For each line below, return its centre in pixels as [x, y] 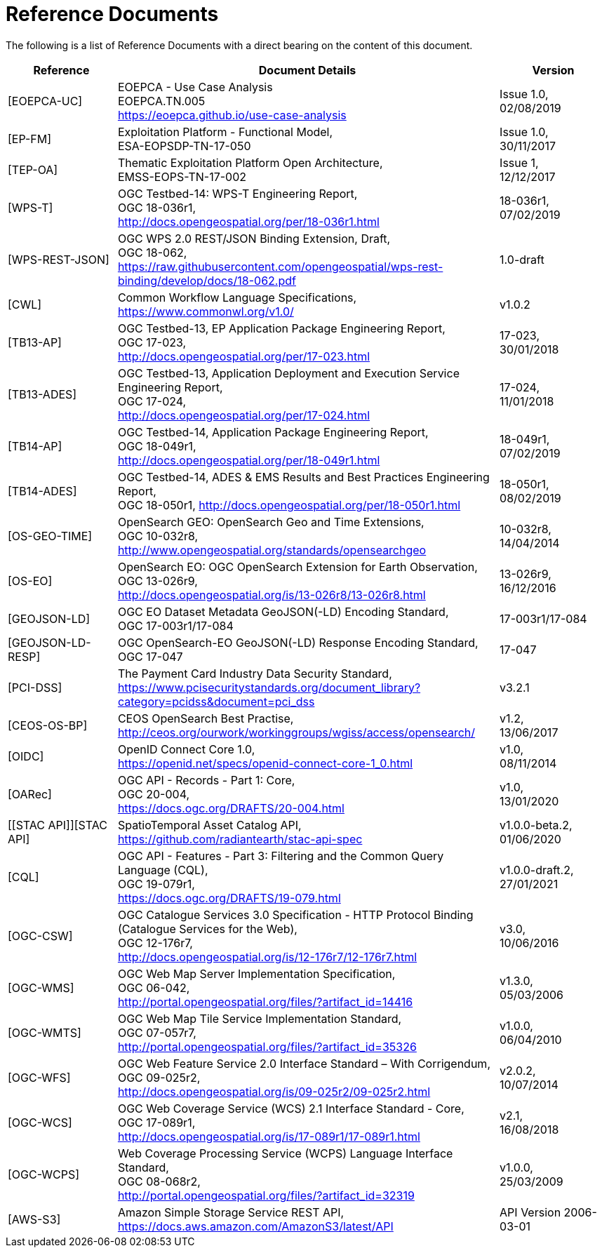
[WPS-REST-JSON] [59, 259]
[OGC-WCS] [40, 1122]
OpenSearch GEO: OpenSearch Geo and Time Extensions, [271, 522]
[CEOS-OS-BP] [48, 725]
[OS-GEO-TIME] [50, 536]
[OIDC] [26, 756]
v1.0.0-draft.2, [537, 870]
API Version [530, 1212]
